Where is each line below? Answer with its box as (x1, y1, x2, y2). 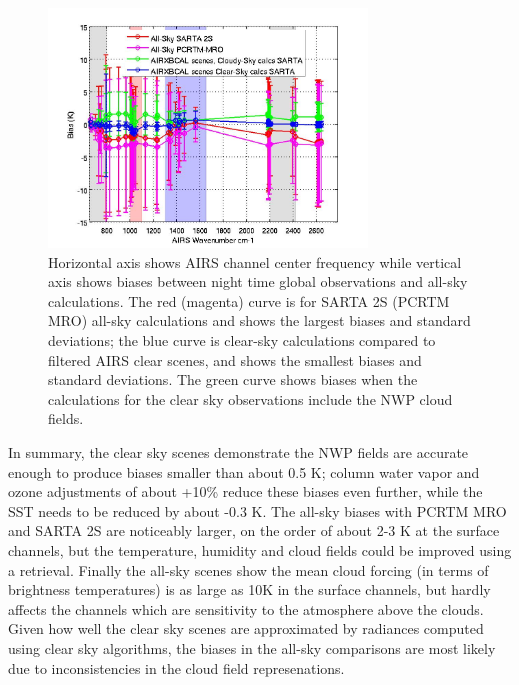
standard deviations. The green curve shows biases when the (48, 369, 418, 390)
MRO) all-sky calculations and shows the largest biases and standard (48, 310, 471, 331)
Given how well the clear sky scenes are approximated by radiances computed (8, 618, 484, 639)
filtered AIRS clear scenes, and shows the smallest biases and (48, 349, 422, 370)
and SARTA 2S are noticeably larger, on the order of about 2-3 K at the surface (8, 520, 500, 541)
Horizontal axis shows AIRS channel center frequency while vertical (48, 251, 462, 272)
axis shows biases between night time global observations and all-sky (48, 271, 468, 292)
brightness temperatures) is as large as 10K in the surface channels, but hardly (8, 579, 491, 600)
